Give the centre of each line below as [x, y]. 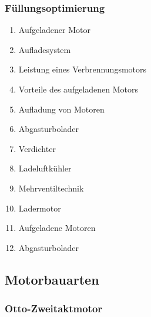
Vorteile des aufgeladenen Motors [78, 89]
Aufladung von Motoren [61, 109]
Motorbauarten [52, 279]
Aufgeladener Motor [55, 30]
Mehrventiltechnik [51, 188]
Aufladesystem [45, 49]
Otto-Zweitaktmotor [54, 308]
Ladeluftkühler [45, 168]
